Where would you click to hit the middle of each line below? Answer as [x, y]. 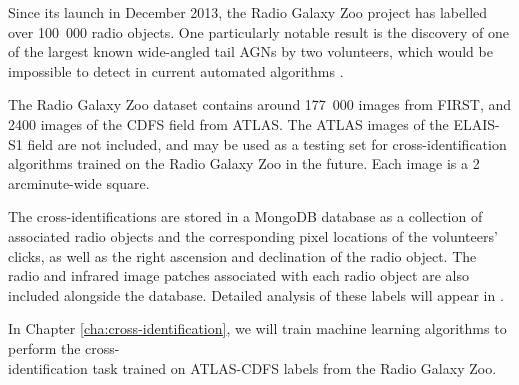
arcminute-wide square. [79, 182]
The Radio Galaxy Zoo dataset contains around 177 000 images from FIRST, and [260, 104]
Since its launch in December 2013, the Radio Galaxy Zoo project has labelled [248, 12]
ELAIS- [476, 123]
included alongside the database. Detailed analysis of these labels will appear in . [256, 294]
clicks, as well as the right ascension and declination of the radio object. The [242, 255]
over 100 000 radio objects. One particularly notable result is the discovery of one [259, 31]
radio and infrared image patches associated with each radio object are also [238, 275]
